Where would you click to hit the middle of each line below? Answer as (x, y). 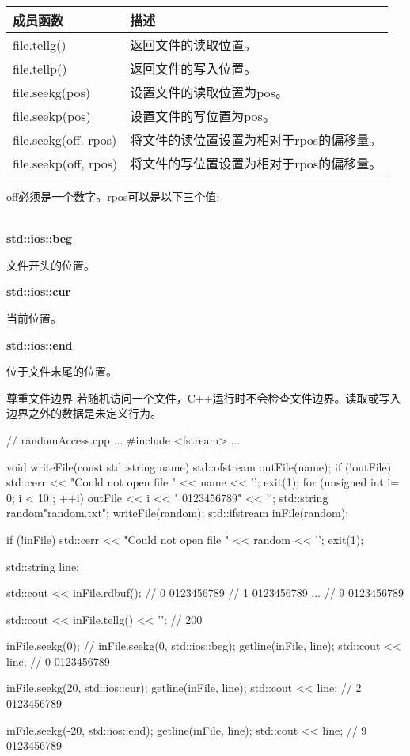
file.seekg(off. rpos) (65, 139)
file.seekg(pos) (51, 92)
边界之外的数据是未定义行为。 (84, 413)
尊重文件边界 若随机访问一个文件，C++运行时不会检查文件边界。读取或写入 (204, 397)
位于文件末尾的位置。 (62, 371)
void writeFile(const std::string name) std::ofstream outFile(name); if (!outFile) (199, 466)
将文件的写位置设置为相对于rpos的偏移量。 (256, 163)
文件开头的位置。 (51, 265)
